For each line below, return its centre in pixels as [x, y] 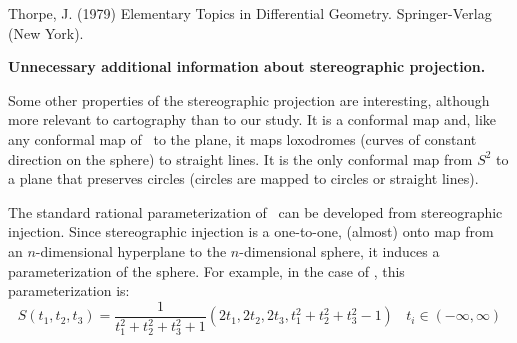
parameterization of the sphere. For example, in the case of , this [206, 270]
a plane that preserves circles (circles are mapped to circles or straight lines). [243, 178]
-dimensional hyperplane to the [131, 250]
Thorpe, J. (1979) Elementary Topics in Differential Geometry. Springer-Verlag [250, 13]
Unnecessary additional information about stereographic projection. [247, 66]
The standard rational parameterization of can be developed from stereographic [255, 211]
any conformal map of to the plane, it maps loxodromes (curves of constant [242, 138]
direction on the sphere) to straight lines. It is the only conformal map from [240, 158]
